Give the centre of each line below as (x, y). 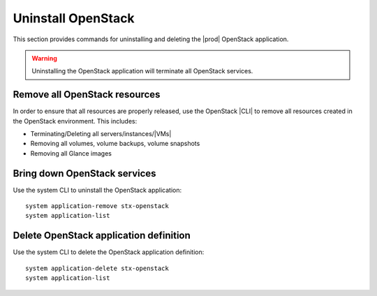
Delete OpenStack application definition (102, 236)
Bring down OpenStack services (84, 173)
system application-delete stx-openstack (97, 268)
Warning (44, 58)
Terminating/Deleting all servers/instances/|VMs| (101, 134)
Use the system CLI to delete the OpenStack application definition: (109, 252)
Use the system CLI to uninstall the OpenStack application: (97, 190)
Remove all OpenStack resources (87, 95)
